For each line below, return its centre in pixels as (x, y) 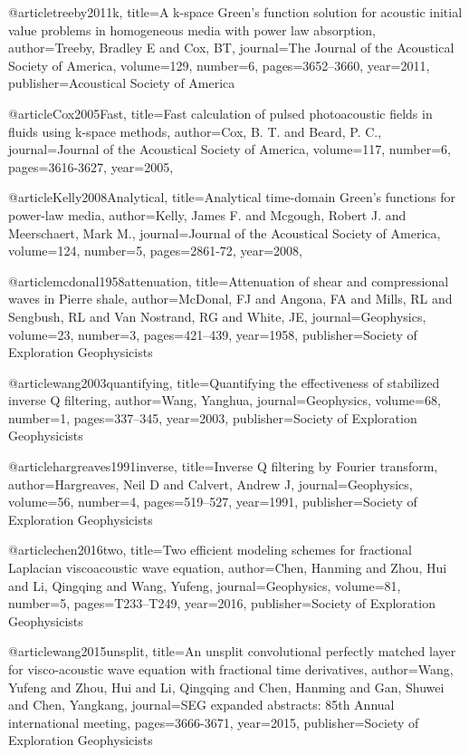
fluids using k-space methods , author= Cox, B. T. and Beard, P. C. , (195, 131)
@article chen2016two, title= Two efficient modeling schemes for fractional (210, 550)
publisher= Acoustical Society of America (122, 83)
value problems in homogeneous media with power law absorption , (192, 29)
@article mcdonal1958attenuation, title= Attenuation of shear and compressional (229, 281)
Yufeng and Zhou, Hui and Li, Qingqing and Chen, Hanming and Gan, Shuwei (226, 687)
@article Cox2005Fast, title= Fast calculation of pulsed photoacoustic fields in (220, 113)
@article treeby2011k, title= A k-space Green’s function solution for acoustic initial (235, 12)
